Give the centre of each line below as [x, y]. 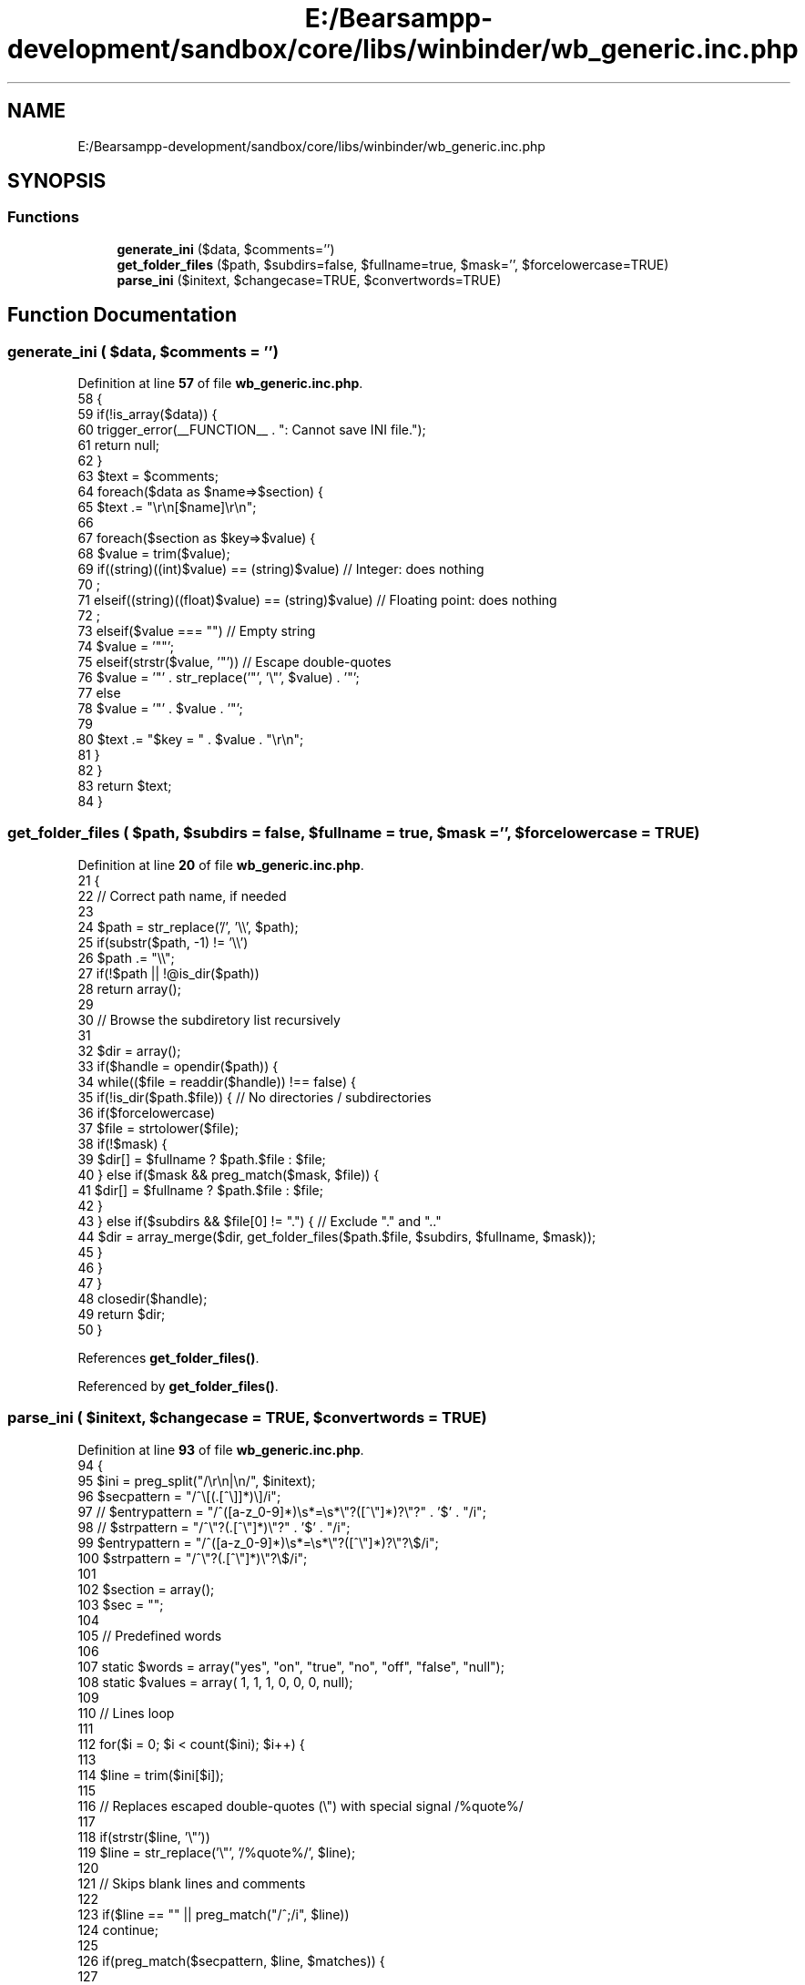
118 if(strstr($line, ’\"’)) [144, 1837]
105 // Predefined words [150, 1635]
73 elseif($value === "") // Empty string [197, 631]
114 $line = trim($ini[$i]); [151, 1775]
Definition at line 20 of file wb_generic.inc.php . [221, 865]
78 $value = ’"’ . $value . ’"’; [160, 709]
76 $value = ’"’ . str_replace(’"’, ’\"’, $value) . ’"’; [219, 678]
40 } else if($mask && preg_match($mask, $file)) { [229, 1174]
